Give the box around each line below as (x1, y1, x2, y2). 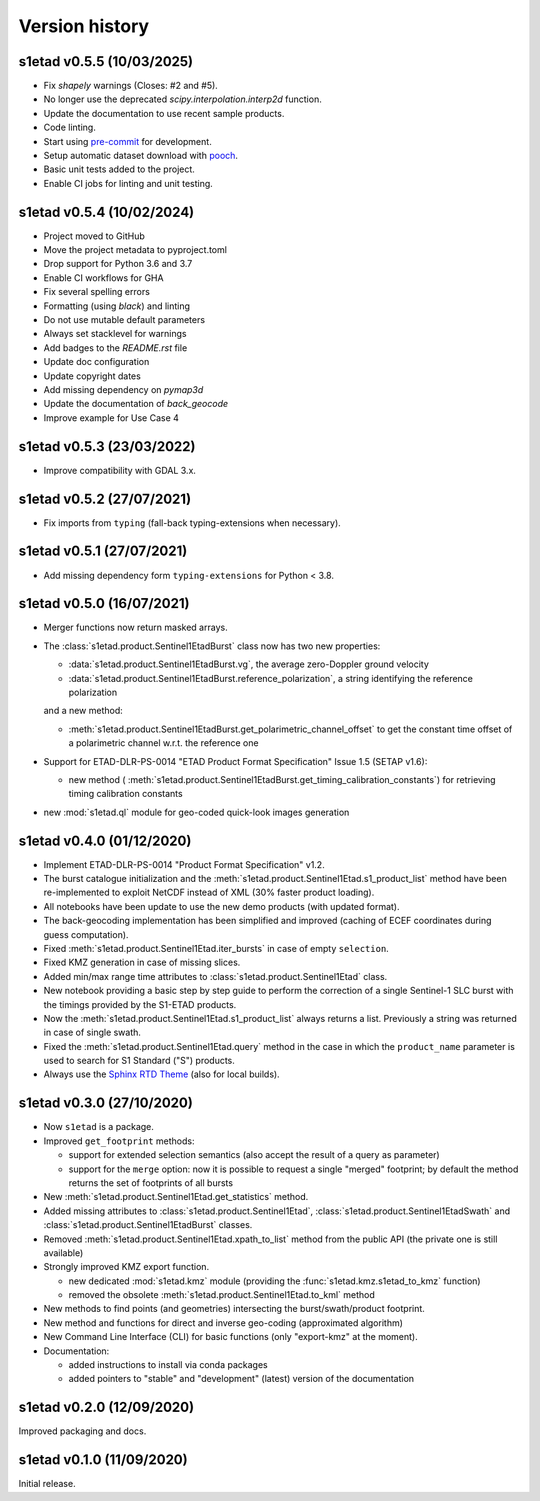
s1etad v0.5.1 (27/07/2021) (18, 543, 188, 560)
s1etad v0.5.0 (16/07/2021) (18, 595, 190, 612)
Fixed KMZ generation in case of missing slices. (43, 956, 241, 969)
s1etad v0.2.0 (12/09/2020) (18, 1399, 195, 1416)
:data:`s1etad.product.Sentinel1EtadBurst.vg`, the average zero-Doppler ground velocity (68, 658, 430, 670)
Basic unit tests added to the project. (43, 163, 195, 175)
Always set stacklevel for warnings (43, 328, 187, 340)
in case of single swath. (43, 1026, 142, 1039)
